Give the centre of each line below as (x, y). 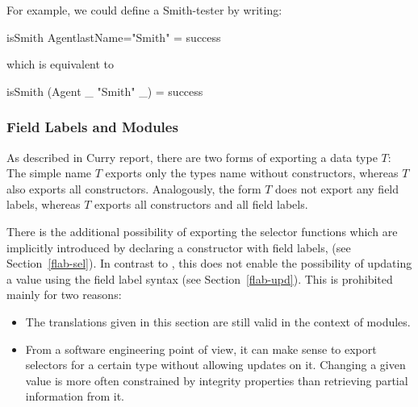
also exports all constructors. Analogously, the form (134, 188)
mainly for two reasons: (64, 295)
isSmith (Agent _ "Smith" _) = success (105, 91)
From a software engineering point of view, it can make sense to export (201, 349)
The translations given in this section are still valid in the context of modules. (218, 321)
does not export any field (337, 188)
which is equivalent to (61, 64)
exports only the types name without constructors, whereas (252, 173)
